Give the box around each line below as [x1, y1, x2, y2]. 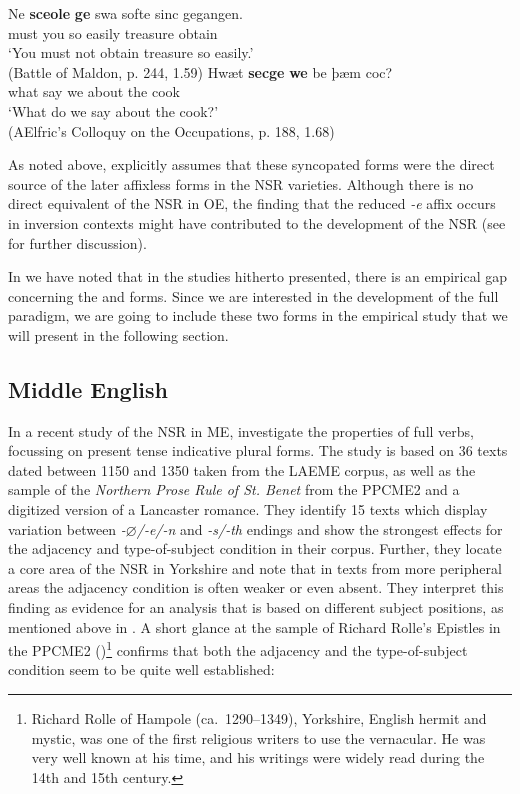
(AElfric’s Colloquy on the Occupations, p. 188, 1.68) [8, 120, 335, 141]
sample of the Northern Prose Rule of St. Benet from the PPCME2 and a [8, 479, 460, 500]
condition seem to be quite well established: [8, 659, 275, 680]
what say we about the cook [8, 81, 180, 102]
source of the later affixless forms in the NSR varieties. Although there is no [8, 173, 474, 194]
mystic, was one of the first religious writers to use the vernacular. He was [31, 727, 486, 748]
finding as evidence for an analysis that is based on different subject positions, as [8, 597, 504, 618]
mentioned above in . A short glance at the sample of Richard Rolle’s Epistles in [8, 616, 501, 637]
